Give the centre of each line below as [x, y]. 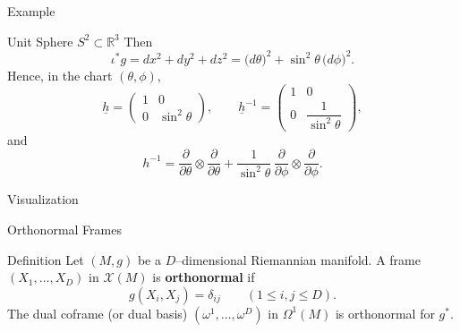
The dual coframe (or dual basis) [98, 313]
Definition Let [46, 259]
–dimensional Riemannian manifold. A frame [298, 259]
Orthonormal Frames [64, 230]
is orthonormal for [385, 313]
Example [31, 11]
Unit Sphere [40, 41]
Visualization [43, 199]
